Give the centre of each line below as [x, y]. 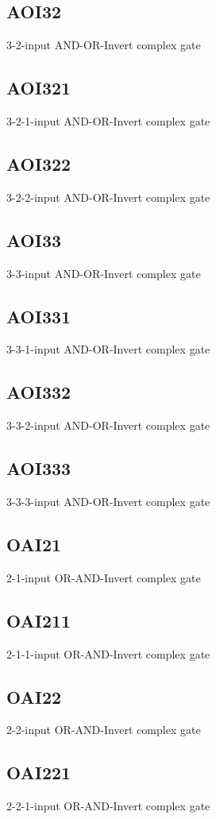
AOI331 [39, 316]
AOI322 [39, 163]
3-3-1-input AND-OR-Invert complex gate [108, 349]
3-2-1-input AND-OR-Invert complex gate [108, 121]
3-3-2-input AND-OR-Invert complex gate [108, 425]
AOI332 [39, 392]
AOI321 [39, 88]
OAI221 [39, 773]
